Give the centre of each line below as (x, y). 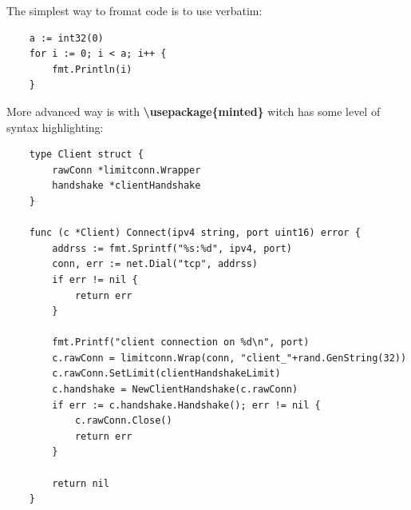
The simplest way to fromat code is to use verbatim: (134, 10)
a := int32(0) (66, 38)
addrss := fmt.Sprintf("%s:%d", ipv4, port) (172, 248)
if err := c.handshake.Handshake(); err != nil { (186, 405)
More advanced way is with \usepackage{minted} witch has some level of (194, 111)
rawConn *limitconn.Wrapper (126, 170)
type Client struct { (86, 155)
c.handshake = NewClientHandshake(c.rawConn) (175, 390)
